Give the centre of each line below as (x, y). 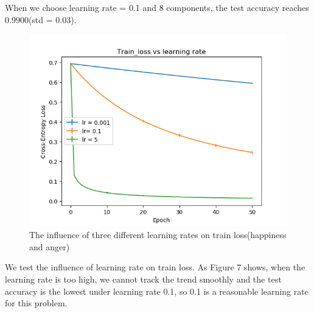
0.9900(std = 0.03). (41, 19)
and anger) (50, 246)
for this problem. (36, 303)
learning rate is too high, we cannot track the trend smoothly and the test (143, 279)
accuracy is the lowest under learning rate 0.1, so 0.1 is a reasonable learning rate (157, 291)
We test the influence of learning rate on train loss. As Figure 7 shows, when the (155, 267)
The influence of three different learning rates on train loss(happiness (158, 235)
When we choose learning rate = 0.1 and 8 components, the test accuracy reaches (157, 7)
